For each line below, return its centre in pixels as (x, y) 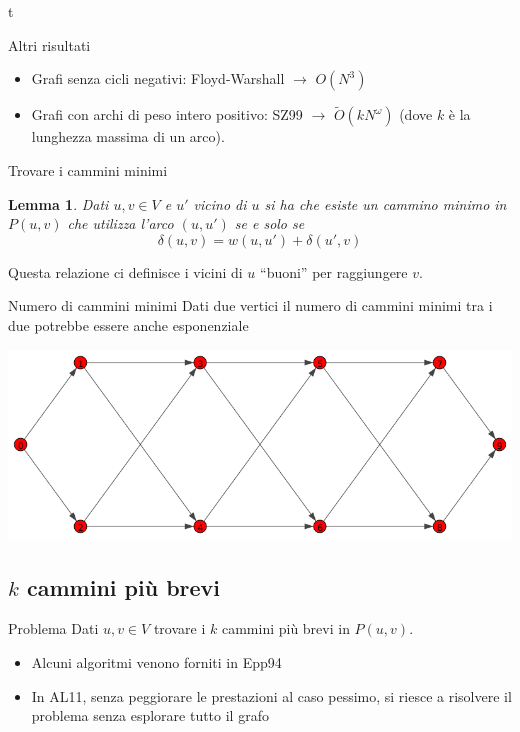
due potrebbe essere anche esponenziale (128, 324)
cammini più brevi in (285, 628)
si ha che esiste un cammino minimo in (385, 203)
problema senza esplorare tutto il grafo (150, 715)
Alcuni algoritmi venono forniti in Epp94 (156, 661)
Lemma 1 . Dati (58, 203)
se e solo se (269, 223)
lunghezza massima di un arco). (128, 136)
